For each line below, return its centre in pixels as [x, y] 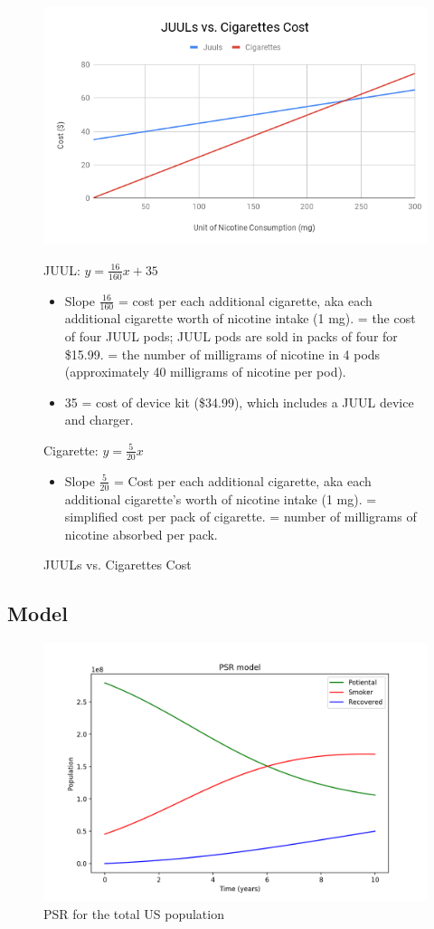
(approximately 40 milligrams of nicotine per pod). [205, 372]
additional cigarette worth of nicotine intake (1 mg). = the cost [240, 318]
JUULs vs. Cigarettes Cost [118, 565]
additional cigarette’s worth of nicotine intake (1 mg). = [221, 498]
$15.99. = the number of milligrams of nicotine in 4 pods [222, 354]
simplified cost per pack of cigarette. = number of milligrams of [241, 517]
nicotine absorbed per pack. [141, 534]
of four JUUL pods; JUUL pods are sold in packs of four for [231, 336]
